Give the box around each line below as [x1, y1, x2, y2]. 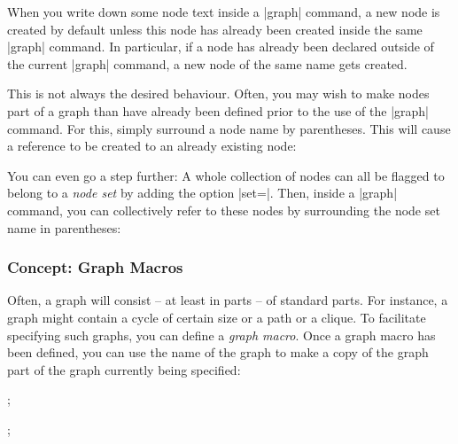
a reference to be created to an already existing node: [7, 136, 297, 155]
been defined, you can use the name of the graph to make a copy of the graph [7, 343, 429, 362]
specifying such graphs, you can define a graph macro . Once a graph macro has [7, 325, 436, 344]
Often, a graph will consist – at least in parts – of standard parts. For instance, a [7, 291, 448, 309]
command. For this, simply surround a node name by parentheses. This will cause [7, 119, 451, 137]
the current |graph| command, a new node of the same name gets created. [7, 54, 408, 73]
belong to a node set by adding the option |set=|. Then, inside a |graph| [7, 183, 398, 202]
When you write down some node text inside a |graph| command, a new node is [7, 3, 440, 20]
